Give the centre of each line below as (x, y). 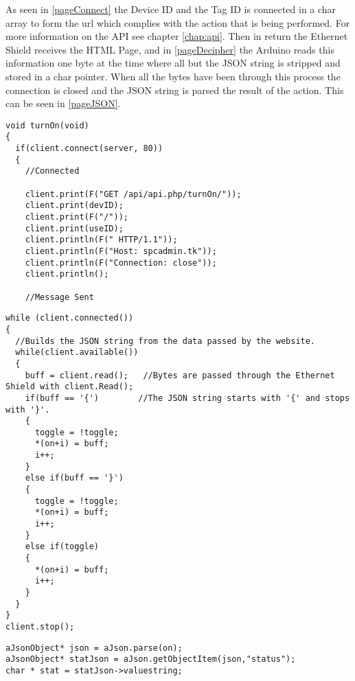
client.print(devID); (74, 206)
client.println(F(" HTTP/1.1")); (101, 240)
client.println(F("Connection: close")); (121, 263)
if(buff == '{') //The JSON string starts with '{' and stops (187, 398)
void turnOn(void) (47, 125)
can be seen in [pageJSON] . (63, 103)
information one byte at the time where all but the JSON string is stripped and (173, 63)
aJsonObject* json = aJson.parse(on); (94, 648)
